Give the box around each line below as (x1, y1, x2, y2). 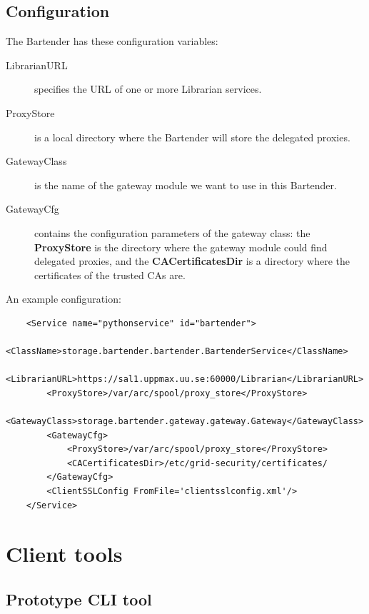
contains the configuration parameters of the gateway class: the (34, 225, 310, 240)
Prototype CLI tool (6, 588, 152, 610)
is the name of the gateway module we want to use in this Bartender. (34, 177, 337, 192)
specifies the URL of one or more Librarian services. (34, 81, 262, 96)
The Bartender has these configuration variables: (6, 34, 218, 49)
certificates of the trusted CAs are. (34, 267, 186, 282)
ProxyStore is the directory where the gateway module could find (34, 239, 328, 254)
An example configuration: (6, 291, 121, 306)
